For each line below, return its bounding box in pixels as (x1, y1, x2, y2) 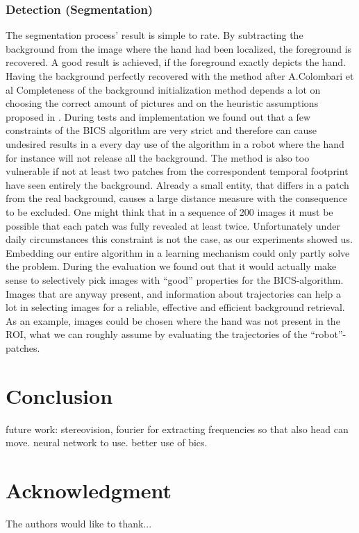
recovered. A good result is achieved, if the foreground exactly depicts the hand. (6, 55, 347, 69)
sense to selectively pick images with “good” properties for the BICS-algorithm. (6, 272, 344, 287)
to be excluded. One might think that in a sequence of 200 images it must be (6, 204, 333, 219)
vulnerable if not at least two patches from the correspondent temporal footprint (6, 164, 349, 178)
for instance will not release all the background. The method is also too (6, 150, 310, 164)
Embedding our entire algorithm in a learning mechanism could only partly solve (6, 245, 350, 260)
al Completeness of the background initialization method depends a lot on (6, 82, 321, 96)
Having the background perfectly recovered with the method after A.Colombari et (6, 69, 354, 83)
